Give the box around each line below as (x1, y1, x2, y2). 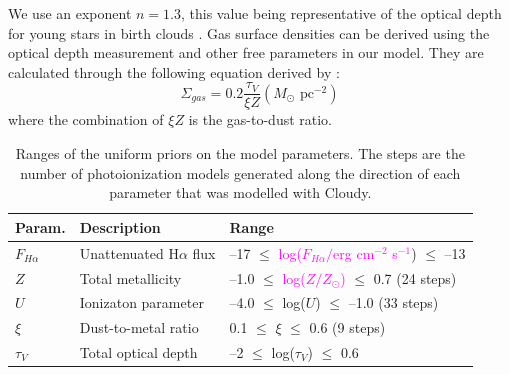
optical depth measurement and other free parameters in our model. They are (8, 42, 484, 63)
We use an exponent (8, 3, 132, 23)
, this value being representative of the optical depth (180, 3, 502, 23)
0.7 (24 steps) (373, 267, 457, 288)
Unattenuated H (79, 242, 179, 263)
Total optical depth (79, 342, 198, 363)
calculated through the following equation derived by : (8, 61, 340, 82)
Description (79, 216, 161, 237)
